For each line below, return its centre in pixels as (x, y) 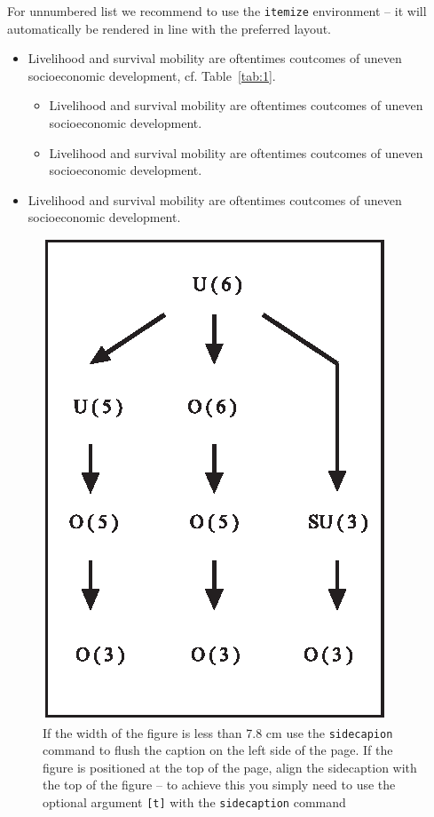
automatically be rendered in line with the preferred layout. (170, 28)
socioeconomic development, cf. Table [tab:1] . (152, 75)
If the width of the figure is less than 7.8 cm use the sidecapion (218, 732)
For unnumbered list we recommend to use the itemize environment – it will (217, 11)
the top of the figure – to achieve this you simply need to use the (219, 785)
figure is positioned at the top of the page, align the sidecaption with (230, 767)
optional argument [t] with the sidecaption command (194, 802)
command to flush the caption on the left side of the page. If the (218, 750)
